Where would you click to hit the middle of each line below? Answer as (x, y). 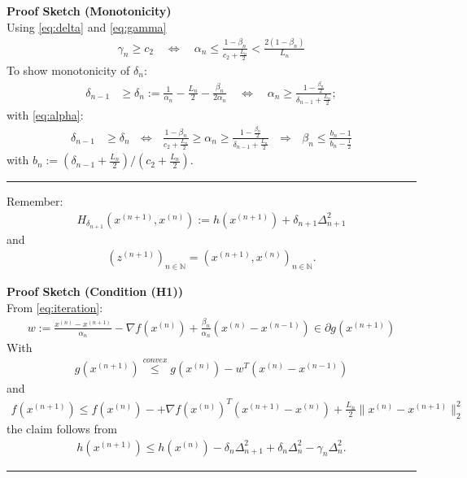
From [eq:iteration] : (55, 307)
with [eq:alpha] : (45, 115)
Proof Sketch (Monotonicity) (89, 11)
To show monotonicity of (68, 70)
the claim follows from (62, 428)
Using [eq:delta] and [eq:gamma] (87, 26)
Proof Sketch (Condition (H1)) (95, 291)
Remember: (35, 201)
